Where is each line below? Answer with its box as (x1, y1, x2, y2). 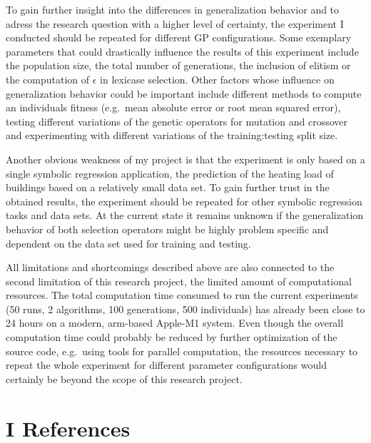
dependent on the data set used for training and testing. (6, 235, 251, 250)
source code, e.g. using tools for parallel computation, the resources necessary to (6, 343, 358, 358)
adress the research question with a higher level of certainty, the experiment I (6, 16, 344, 31)
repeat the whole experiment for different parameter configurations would (6, 357, 327, 372)
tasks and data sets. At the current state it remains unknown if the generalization (6, 208, 364, 223)
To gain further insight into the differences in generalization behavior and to (6, 2, 340, 16)
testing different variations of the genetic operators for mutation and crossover (6, 113, 347, 128)
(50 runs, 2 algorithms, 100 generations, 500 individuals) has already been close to (6, 301, 365, 316)
